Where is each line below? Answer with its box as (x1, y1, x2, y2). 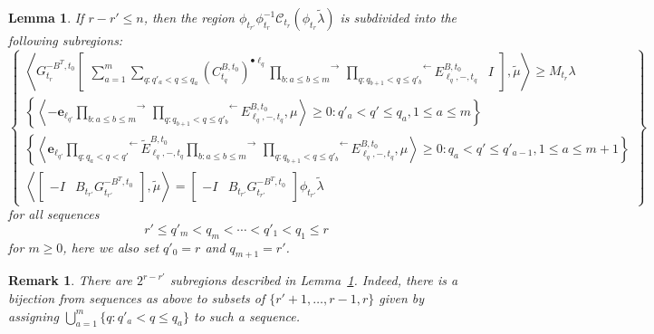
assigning (8, 306, 59, 325)
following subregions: (8, 31, 123, 49)
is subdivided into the (340, 8, 457, 26)
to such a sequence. (194, 306, 301, 325)
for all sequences (8, 205, 100, 224)
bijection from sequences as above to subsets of (8, 289, 265, 307)
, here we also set (63, 237, 159, 256)
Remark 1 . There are (8, 271, 132, 290)
